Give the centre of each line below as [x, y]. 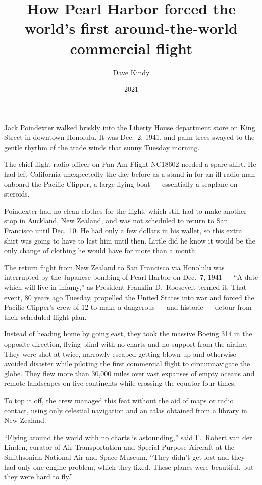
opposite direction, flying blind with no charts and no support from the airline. [126, 343]
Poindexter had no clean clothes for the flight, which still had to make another [125, 210]
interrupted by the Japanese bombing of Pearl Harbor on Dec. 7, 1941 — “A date [131, 277]
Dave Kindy [131, 72]
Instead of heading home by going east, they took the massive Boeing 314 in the [128, 334]
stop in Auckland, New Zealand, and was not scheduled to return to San [116, 221]
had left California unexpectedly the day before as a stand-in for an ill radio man [130, 174]
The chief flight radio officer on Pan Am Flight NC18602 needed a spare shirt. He [130, 164]
